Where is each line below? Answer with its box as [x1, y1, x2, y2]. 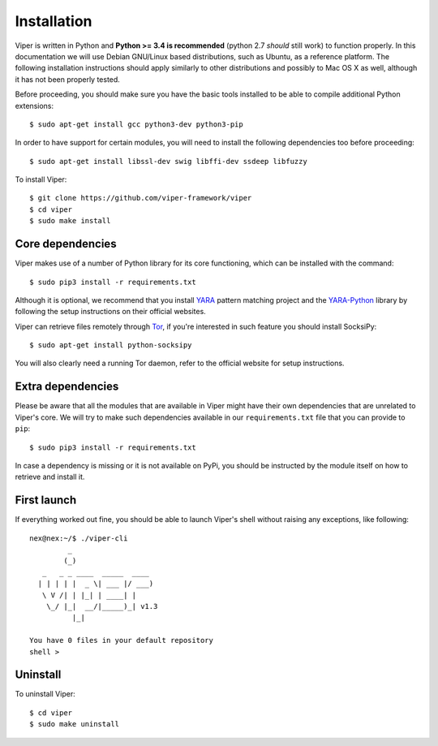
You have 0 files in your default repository [29, 636, 214, 645]
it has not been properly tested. [15, 74, 121, 84]
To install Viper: [15, 175, 67, 184]
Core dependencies [15, 237, 117, 251]
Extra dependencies [15, 380, 119, 394]
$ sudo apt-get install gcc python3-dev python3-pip [29, 119, 243, 129]
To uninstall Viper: [15, 689, 76, 699]
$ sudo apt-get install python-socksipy [29, 341, 192, 350]
